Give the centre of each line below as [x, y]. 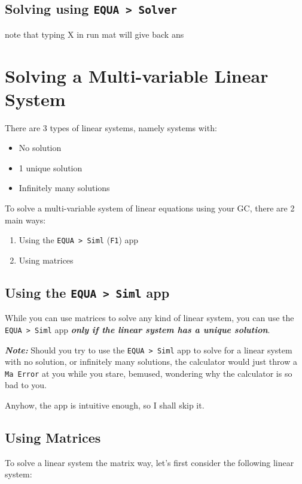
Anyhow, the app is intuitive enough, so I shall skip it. [105, 405]
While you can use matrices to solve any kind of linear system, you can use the [150, 318]
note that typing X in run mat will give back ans [94, 34]
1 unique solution [51, 167]
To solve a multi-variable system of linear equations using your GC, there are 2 [150, 208]
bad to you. [26, 385]
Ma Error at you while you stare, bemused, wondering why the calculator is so [149, 373]
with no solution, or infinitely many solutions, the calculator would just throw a [151, 362]
